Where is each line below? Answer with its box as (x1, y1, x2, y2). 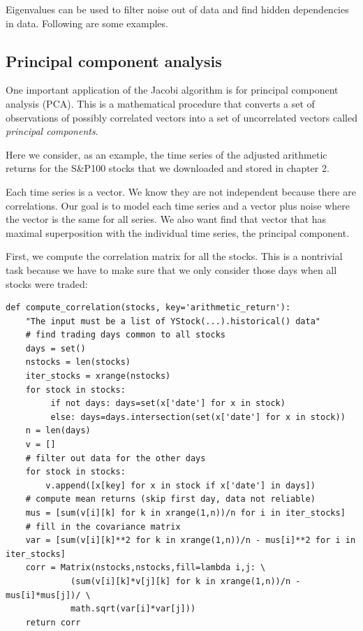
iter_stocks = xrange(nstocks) (25, 371, 171, 382)
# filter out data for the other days (25, 453, 206, 463)
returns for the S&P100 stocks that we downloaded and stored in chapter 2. (6, 161, 329, 175)
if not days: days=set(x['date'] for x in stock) (50, 398, 286, 409)
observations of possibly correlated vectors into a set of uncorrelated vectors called (6, 110, 357, 124)
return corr (25, 617, 81, 628)
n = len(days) (25, 426, 91, 436)
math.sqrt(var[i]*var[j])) (71, 604, 196, 614)
